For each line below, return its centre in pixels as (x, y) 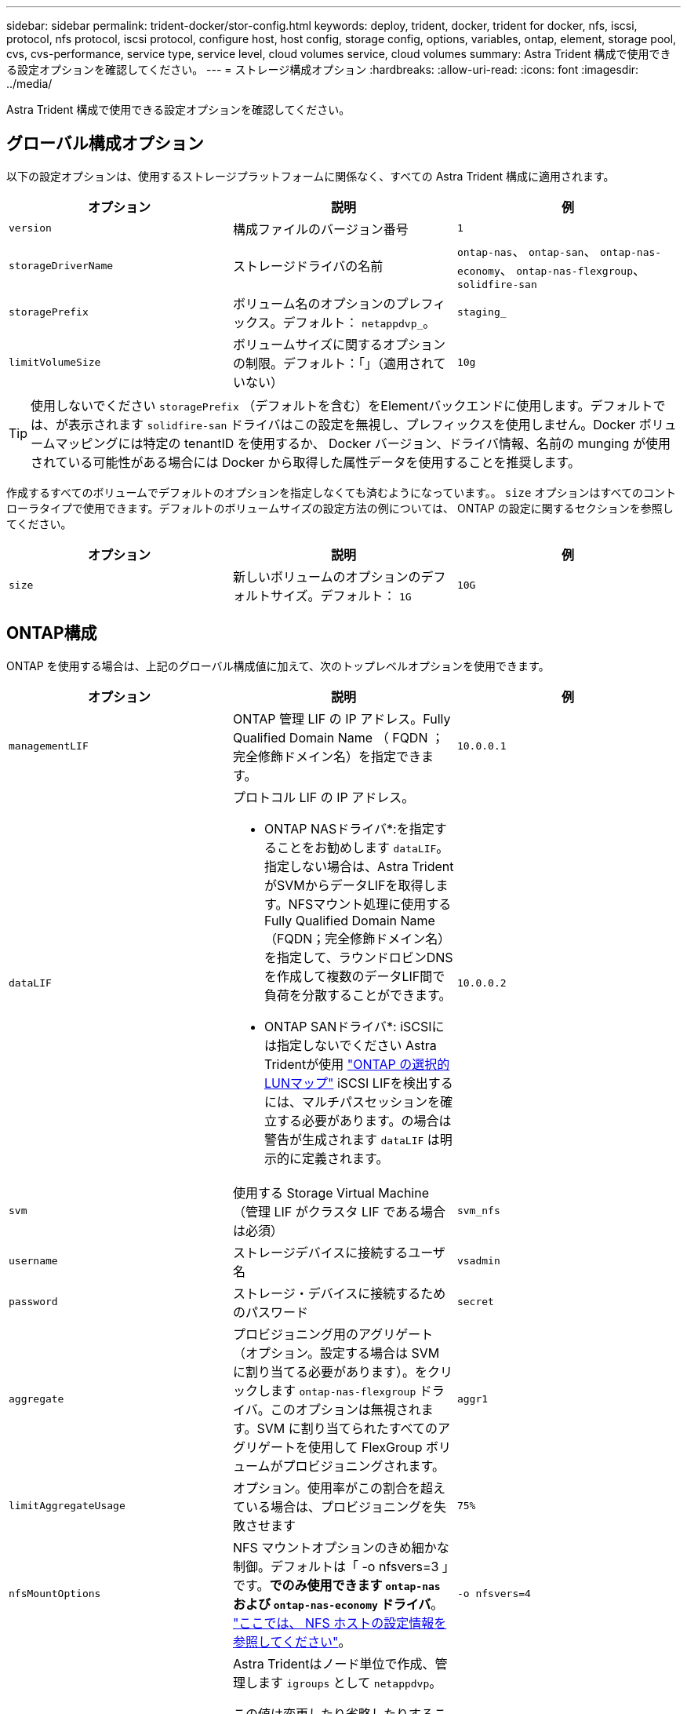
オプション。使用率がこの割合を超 (333, 1488)
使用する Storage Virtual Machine (331, 1193)
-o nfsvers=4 (494, 1594)
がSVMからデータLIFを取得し (350, 885)
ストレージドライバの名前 (308, 266)
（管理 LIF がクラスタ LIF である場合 (339, 1211)
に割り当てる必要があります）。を (330, 1371)
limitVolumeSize (55, 363)
